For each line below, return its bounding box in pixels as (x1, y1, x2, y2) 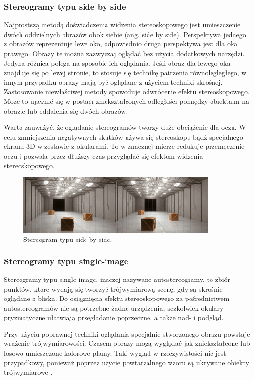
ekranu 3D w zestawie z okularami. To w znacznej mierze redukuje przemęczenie (4, 141, 245, 151)
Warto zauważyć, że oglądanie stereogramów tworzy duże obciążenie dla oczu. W (4, 122, 246, 132)
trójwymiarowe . (4, 367, 53, 377)
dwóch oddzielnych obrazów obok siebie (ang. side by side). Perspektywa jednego (4, 29, 246, 39)
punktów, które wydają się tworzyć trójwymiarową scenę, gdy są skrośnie (4, 283, 223, 294)
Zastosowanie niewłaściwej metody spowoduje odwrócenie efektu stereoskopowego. (4, 86, 250, 97)
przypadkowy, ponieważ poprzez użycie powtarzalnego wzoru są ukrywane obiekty (4, 357, 249, 367)
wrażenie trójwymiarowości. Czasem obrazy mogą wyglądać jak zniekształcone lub (4, 338, 250, 348)
